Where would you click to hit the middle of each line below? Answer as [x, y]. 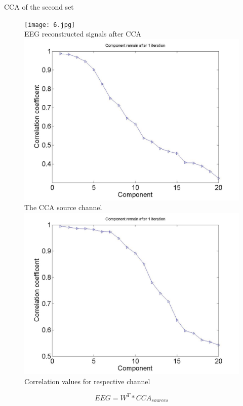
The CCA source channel [63, 207]
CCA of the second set [39, 7]
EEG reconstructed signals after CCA [83, 34]
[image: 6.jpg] [50, 25]
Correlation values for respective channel [87, 381]
